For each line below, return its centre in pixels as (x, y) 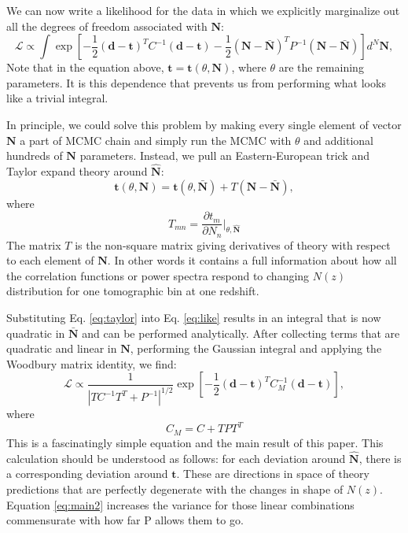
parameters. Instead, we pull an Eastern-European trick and (224, 155)
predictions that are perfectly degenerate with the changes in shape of (175, 489)
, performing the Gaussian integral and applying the (256, 348)
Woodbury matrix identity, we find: (92, 363)
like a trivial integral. (57, 98)
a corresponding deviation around (87, 474)
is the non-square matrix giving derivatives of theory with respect (233, 244)
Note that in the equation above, (85, 67)
